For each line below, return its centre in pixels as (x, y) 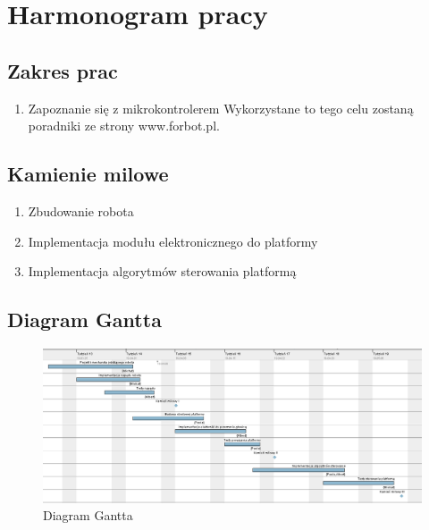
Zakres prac (63, 70)
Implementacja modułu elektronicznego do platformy (173, 241)
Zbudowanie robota (81, 210)
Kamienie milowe (88, 174)
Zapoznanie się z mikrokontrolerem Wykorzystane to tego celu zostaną (221, 108)
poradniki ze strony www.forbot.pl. (124, 126)
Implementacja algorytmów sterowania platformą (162, 271)
